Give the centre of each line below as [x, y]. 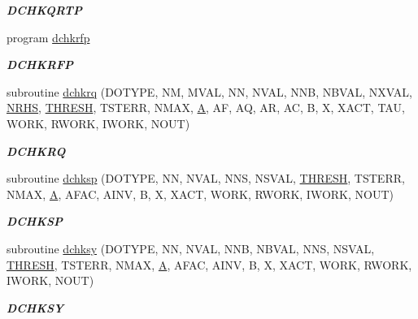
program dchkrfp [48, 37]
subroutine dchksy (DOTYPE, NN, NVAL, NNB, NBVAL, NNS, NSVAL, [191, 248]
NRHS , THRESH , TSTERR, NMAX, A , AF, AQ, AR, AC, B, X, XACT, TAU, [206, 108]
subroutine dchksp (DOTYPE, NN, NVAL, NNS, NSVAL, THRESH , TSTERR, [206, 178]
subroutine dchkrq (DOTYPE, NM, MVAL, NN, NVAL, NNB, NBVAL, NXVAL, [209, 91]
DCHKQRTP [45, 10]
